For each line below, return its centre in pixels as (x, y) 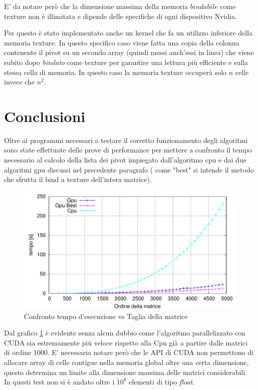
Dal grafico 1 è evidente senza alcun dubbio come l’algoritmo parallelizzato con (125, 333)
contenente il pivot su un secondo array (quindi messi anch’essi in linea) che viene (129, 52)
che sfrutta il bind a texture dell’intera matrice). (78, 179)
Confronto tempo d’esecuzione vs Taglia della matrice (106, 316)
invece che (19, 82)
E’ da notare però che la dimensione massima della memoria (96, 6)
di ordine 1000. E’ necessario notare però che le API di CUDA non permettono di (129, 352)
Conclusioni (45, 116)
